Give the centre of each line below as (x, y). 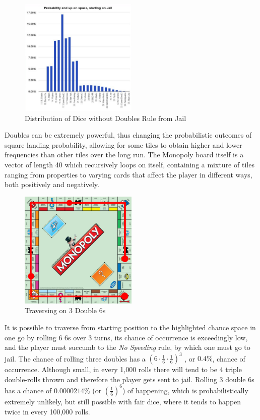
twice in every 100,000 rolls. (47, 411)
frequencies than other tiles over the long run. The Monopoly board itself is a (124, 155)
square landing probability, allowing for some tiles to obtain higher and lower (123, 144)
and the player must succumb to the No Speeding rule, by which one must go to (127, 347)
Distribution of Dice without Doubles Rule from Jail (106, 118)
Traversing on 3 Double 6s (65, 310)
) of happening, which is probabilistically (185, 390)
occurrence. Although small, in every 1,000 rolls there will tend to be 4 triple (123, 369)
